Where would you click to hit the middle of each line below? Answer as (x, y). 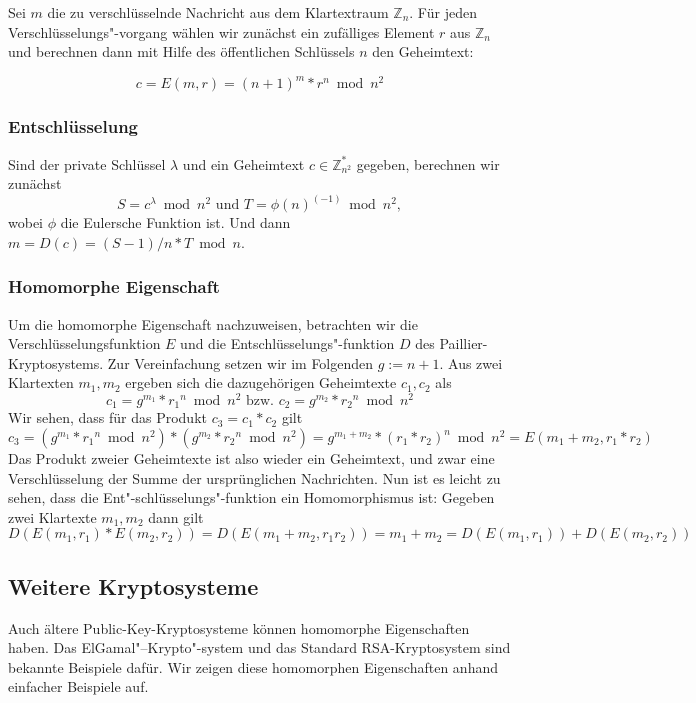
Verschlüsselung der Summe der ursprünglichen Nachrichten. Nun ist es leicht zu (254, 477)
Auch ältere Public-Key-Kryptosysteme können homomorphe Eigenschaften (239, 627)
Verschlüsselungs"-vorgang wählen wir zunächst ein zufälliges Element (221, 31)
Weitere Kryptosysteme (133, 585)
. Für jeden (443, 12)
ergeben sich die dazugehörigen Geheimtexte (261, 382)
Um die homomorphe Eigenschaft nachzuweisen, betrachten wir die (213, 323)
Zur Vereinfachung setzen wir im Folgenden (240, 362)
